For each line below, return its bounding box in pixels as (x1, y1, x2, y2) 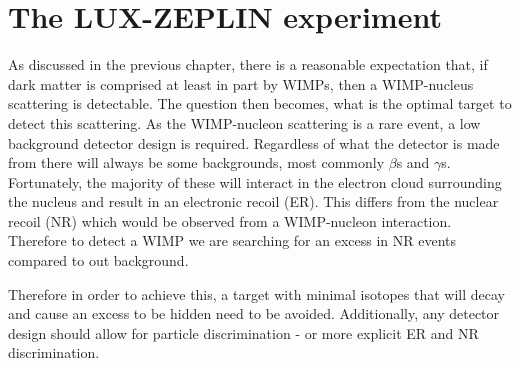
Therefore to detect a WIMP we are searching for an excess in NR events (8, 230, 457, 251)
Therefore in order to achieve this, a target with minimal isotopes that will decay (8, 283, 506, 304)
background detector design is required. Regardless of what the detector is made (8, 132, 500, 153)
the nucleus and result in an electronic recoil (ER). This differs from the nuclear (8, 191, 499, 212)
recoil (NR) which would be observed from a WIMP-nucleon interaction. (8, 210, 452, 231)
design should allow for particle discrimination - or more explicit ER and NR (8, 322, 479, 343)
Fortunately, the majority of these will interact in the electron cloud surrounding (8, 171, 502, 192)
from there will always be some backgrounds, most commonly (8, 152, 385, 173)
